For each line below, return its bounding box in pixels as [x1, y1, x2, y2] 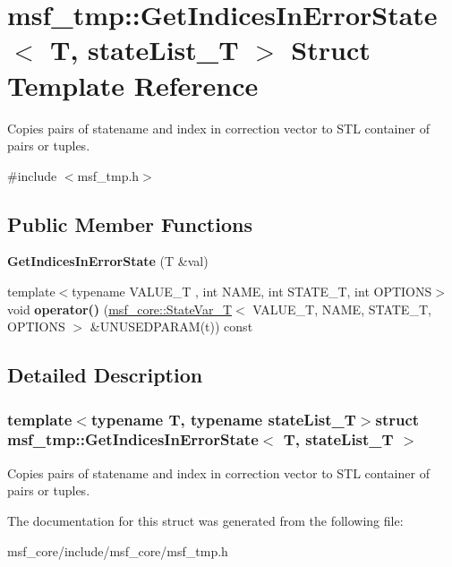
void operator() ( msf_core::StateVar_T [7, 299, 233, 318]
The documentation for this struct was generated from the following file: [7, 511, 404, 529]
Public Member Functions [7, 210, 252, 237]
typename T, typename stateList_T [90, 408, 356, 430]
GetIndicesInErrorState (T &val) [7, 252, 209, 271]
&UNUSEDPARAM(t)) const [90, 317, 253, 336]
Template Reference [7, 66, 259, 103]
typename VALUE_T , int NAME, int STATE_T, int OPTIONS [72, 282, 432, 301]
